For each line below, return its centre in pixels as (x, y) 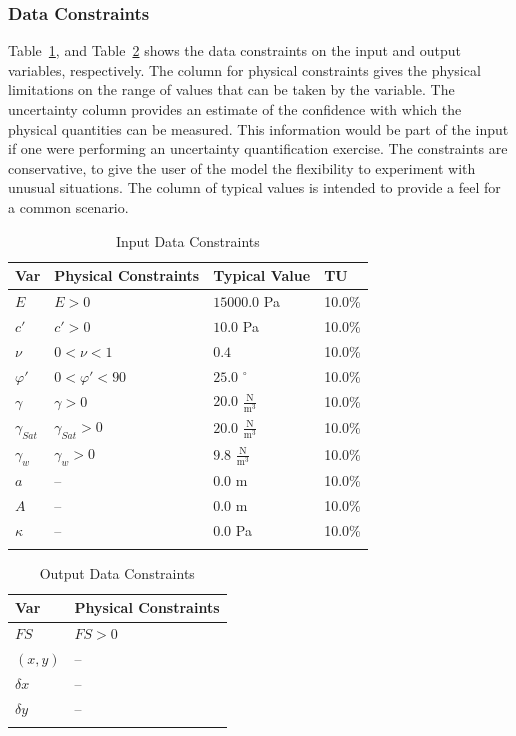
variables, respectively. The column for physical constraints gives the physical (244, 69)
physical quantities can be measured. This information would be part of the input (258, 128)
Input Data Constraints (187, 240)
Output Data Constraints (117, 572)
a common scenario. (68, 206)
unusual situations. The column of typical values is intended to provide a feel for (254, 187)
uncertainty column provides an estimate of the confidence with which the (235, 109)
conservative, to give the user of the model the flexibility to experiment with (242, 167)
